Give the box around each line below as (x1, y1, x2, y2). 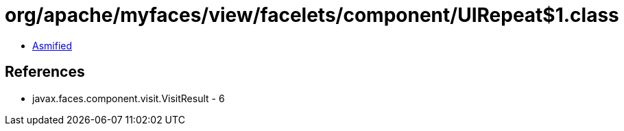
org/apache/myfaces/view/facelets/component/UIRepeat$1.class (5, 3, 619, 27)
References (5, 63, 85, 81)
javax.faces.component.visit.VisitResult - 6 (32, 92, 225, 104)
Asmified (32, 39, 73, 51)
